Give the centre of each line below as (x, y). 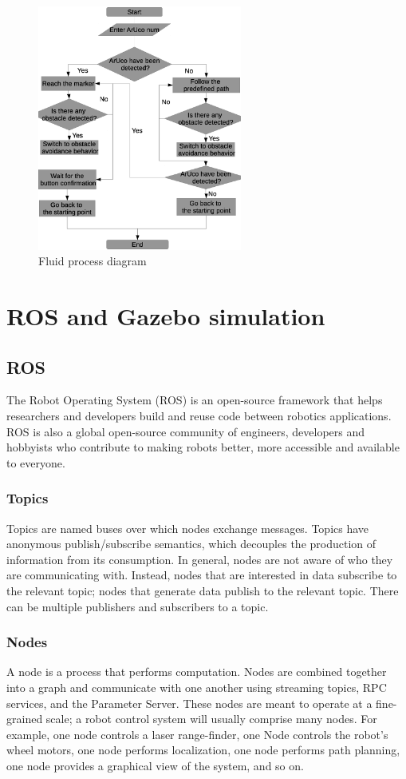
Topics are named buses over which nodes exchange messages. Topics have (188, 528)
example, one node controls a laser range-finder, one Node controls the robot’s (197, 734)
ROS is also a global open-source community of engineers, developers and (186, 431)
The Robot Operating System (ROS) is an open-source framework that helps (195, 400)
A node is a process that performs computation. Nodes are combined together (197, 672)
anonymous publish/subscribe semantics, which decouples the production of (191, 544)
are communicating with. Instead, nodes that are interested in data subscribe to (202, 575)
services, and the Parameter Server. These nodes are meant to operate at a (189, 703)
